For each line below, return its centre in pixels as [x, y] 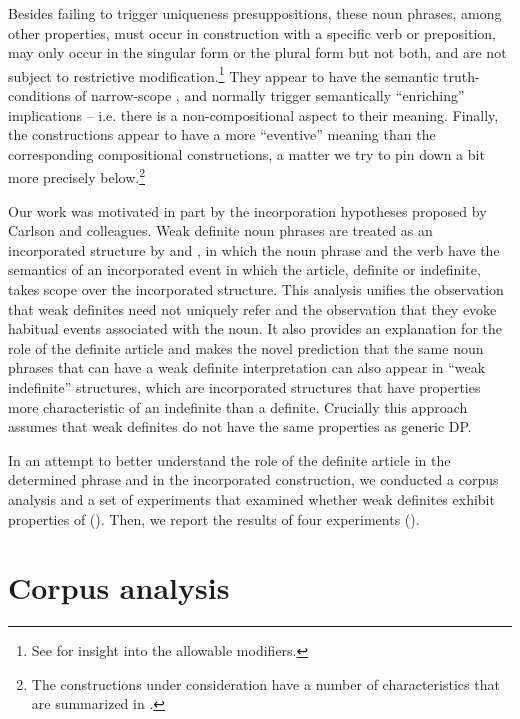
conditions [39, 95]
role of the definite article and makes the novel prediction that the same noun [246, 347]
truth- [461, 75]
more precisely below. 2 [77, 176]
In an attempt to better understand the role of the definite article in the [229, 459]
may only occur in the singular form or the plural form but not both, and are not [257, 52]
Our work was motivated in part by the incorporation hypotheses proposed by [247, 210]
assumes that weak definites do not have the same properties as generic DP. [240, 426]
